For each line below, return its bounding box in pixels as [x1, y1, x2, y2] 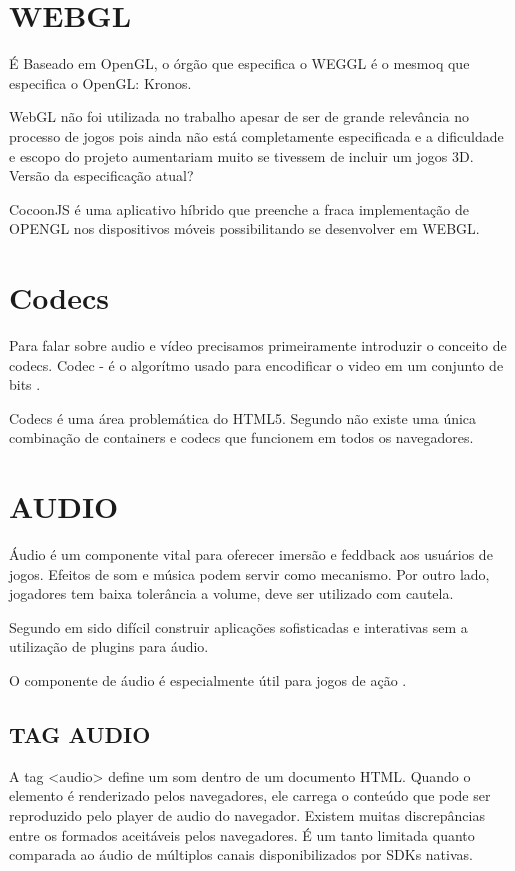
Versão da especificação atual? [9, 165, 194, 186]
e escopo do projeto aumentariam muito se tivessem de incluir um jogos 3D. [9, 145, 474, 166]
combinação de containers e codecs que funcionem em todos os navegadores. [9, 427, 474, 448]
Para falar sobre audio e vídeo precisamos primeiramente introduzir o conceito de [9, 335, 507, 355]
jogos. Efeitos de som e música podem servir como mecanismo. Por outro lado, [9, 563, 490, 584]
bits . [9, 374, 41, 395]
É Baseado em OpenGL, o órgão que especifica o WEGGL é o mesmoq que [9, 53, 470, 74]
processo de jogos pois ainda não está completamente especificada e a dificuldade [9, 125, 504, 146]
